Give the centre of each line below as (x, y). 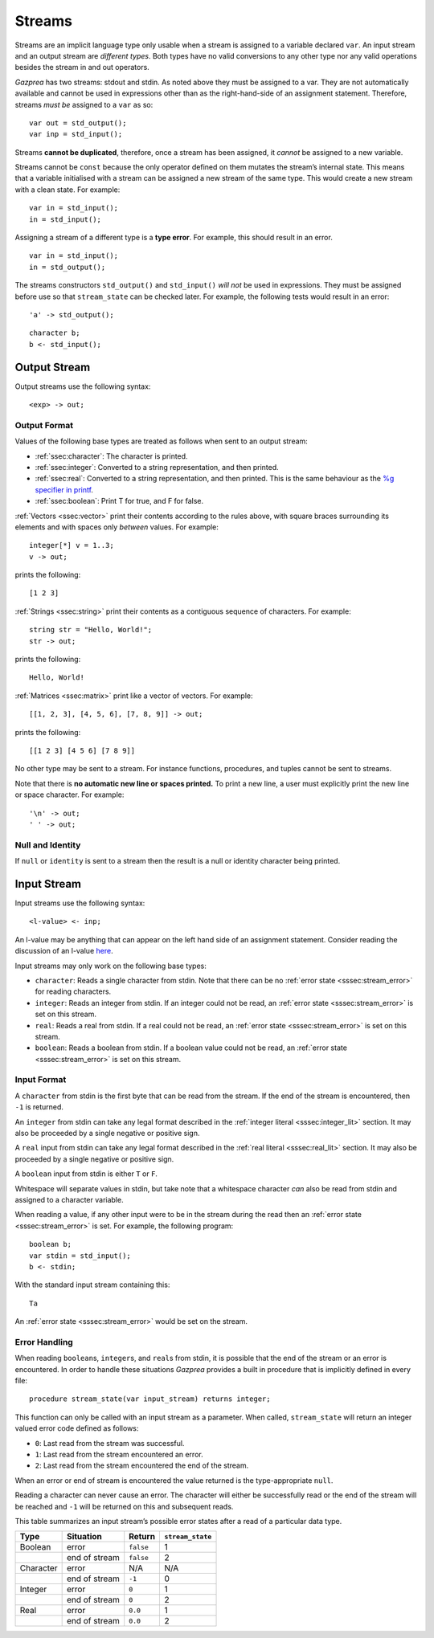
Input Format (41, 1080)
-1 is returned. (39, 1107)
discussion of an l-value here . (64, 951)
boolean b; (51, 1244)
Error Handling (44, 1342)
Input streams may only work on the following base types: (111, 966)
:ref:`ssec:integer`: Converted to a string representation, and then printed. (157, 467)
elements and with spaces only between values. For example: (117, 527)
